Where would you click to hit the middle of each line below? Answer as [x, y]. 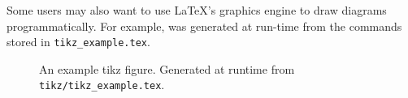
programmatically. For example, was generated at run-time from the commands [204, 26]
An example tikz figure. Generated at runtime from [167, 68]
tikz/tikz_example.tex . [102, 85]
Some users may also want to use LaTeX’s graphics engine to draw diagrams [197, 10]
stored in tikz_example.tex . [78, 42]
